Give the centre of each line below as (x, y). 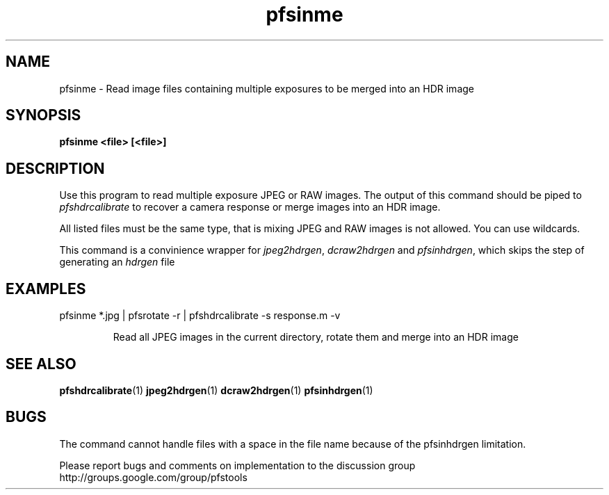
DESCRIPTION (55, 168)
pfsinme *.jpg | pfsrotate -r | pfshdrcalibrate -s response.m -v (200, 316)
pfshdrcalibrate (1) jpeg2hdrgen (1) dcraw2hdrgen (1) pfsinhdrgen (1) (216, 390)
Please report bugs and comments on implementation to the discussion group (237, 465)
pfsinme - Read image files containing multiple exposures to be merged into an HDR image (267, 88)
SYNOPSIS (43, 115)
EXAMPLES (46, 289)
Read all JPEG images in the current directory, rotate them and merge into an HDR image (316, 337)
